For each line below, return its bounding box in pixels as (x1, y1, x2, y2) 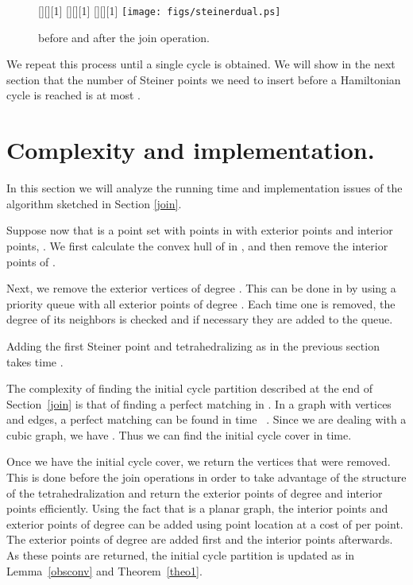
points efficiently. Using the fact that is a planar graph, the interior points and (6, 500, 388, 517)
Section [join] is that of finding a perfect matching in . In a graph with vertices (6, 395, 392, 412)
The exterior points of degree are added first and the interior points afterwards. (6, 531, 393, 548)
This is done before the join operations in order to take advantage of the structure (6, 469, 407, 486)
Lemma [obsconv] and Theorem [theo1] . (6, 562, 203, 579)
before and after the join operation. (38, 29, 210, 45)
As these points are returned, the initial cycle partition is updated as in (6, 547, 355, 564)
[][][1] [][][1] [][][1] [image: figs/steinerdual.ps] (38, 2, 281, 18)
